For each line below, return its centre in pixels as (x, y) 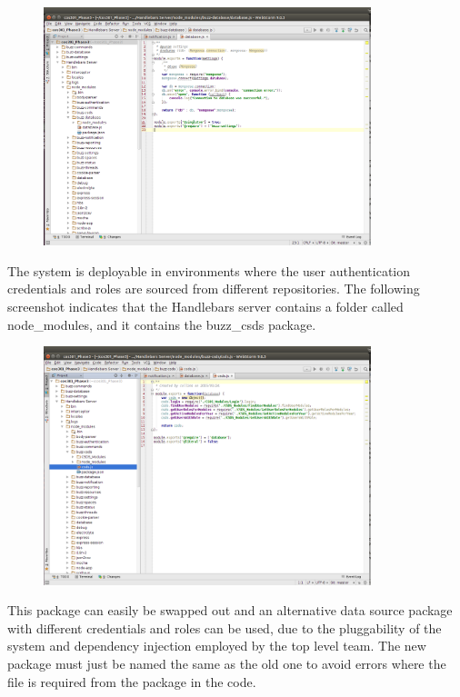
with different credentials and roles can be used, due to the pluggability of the (225, 627)
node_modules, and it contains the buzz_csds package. (162, 324)
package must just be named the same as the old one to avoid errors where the (227, 664)
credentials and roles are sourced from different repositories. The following (214, 289)
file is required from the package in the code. (132, 681)
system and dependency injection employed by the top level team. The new (217, 646)
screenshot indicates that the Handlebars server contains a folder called (205, 306)
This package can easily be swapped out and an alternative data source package (230, 610)
